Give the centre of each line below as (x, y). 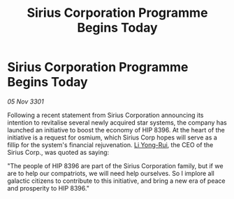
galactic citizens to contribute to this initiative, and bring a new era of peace (116, 181)
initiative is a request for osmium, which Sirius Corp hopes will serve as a (112, 137)
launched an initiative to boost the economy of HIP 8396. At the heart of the (116, 130)
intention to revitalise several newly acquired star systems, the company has (117, 122)
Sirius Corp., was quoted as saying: (58, 152)
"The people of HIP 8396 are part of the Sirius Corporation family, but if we (115, 165)
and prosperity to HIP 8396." (48, 188)
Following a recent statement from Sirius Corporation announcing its (105, 115)
